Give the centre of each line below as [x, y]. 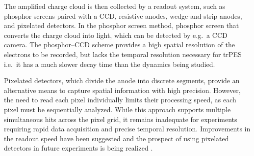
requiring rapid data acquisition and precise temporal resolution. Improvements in [127, 129]
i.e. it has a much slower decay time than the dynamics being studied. [110, 64]
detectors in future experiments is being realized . [78, 148]
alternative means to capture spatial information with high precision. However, [122, 90]
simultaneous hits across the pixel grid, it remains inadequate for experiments [121, 119]
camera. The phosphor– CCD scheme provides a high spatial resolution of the [119, 45]
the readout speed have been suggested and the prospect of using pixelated [116, 138]
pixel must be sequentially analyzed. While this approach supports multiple [117, 109]
